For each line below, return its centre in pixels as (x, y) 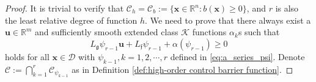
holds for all (27, 56)
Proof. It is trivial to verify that (64, 8)
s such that (259, 32)
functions (209, 32)
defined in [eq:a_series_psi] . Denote (237, 56)
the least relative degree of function (71, 20)
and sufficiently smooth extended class (107, 32)
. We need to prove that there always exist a (228, 20)
